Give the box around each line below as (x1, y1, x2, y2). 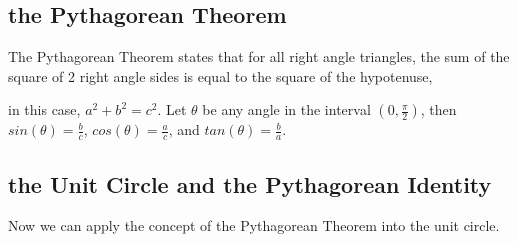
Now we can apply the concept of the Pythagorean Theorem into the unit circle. (8, 215, 500, 236)
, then (420, 99, 457, 120)
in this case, (8, 99, 81, 120)
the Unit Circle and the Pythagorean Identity (8, 168, 492, 199)
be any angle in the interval (202, 99, 371, 120)
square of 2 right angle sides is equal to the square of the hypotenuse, (8, 65, 433, 86)
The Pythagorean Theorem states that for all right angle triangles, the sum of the (8, 46, 510, 67)
